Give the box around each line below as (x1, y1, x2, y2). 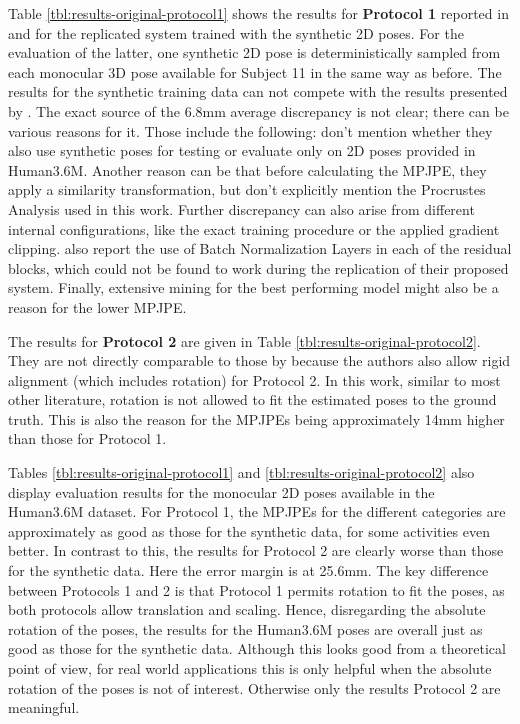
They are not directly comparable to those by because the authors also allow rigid (8, 350, 511, 371)
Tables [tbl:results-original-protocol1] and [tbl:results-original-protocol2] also (8, 462, 475, 483)
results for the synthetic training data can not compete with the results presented (8, 81, 508, 102)
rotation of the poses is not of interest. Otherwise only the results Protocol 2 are (8, 677, 501, 698)
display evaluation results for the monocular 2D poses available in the (8, 481, 435, 502)
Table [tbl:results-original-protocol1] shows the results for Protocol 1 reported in (8, 3, 509, 23)
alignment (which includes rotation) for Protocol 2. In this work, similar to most (8, 369, 501, 390)
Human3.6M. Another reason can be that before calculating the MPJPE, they (8, 159, 487, 180)
